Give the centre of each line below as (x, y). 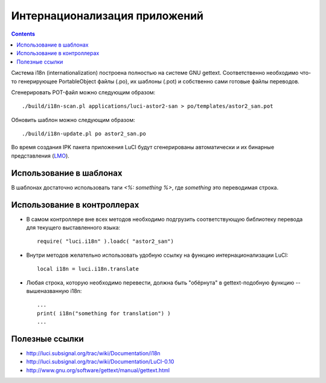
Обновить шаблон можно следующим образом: (73, 120)
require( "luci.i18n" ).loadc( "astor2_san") (106, 241)
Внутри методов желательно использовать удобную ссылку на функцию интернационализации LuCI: (157, 255)
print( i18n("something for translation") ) (104, 313)
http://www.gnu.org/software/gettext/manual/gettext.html (98, 370)
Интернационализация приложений (107, 16)
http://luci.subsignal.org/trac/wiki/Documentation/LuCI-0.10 (100, 362)
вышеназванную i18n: (54, 291)
